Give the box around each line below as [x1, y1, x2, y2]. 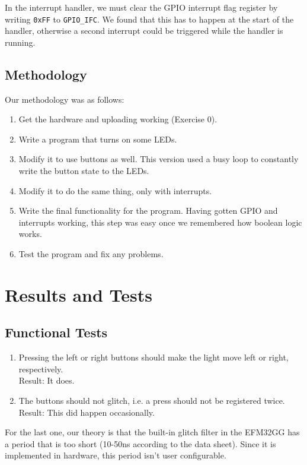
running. [5, 36, 36, 48]
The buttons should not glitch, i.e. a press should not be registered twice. [18, 394, 285, 406]
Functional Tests [5, 323, 108, 341]
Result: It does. [18, 374, 75, 387]
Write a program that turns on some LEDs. [18, 132, 177, 145]
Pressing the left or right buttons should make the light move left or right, [18, 351, 289, 363]
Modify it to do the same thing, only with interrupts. [18, 184, 212, 197]
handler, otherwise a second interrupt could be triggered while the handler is [5, 24, 283, 37]
